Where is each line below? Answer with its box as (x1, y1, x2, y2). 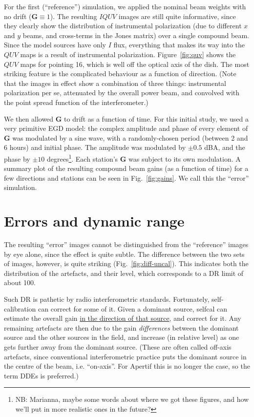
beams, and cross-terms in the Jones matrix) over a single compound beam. (22, 30, 249, 40)
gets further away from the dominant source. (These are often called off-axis (4, 342, 232, 352)
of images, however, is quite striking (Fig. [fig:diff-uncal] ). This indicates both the (4, 258, 249, 269)
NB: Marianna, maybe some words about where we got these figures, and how (15, 394, 249, 404)
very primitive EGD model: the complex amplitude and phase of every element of (4, 123, 248, 133)
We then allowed (4, 113, 54, 124)
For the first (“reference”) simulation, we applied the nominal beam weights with (4, 1, 246, 11)
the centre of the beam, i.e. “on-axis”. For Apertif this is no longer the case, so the (4, 361, 250, 371)
